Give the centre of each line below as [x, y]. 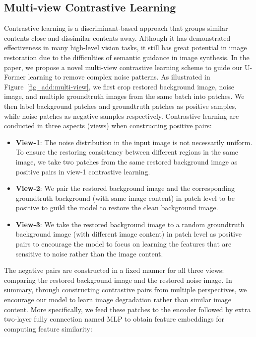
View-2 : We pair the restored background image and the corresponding [125, 188]
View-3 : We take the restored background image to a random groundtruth [130, 224]
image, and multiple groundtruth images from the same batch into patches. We [124, 96]
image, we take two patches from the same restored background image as [127, 161]
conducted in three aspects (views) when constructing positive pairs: [108, 126]
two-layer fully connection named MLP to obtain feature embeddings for [114, 319]
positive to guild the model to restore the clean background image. [117, 208]
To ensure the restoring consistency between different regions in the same [127, 152]
